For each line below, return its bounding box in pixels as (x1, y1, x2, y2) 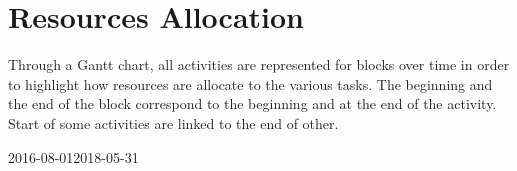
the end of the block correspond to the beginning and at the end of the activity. (8, 93, 497, 114)
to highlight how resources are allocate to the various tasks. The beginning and (8, 73, 493, 94)
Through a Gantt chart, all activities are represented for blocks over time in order (8, 54, 510, 75)
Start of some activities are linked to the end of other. (8, 112, 339, 133)
